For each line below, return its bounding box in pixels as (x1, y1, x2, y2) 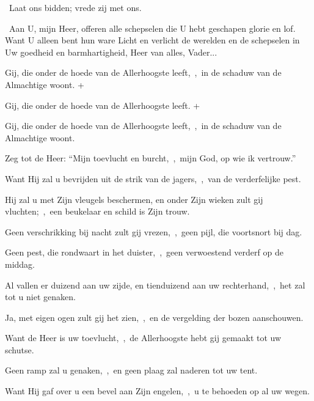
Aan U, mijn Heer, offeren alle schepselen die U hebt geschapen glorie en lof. (9, 21, 296, 34)
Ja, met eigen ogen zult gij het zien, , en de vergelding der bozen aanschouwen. (5, 311, 304, 323)
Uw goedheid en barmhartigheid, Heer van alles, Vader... (5, 45, 217, 58)
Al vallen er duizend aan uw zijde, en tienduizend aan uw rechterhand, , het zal (5, 278, 305, 291)
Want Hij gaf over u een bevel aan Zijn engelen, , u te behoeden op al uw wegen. (5, 384, 310, 397)
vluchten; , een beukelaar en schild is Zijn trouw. (5, 205, 190, 218)
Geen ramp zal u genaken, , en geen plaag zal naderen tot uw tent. (5, 364, 258, 377)
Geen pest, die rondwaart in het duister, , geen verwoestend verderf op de (5, 246, 283, 259)
